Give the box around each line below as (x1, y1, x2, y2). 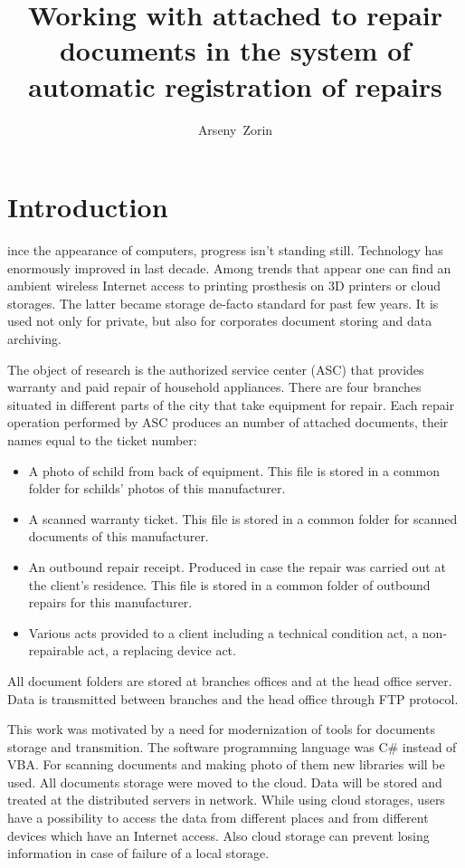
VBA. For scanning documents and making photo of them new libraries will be (7, 755, 445, 774)
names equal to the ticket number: (7, 430, 197, 449)
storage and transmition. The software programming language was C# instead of (7, 737, 457, 756)
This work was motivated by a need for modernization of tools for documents (7, 720, 435, 739)
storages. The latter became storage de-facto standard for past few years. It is (7, 293, 439, 312)
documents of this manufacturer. (28, 527, 209, 546)
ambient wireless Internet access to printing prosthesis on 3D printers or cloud (7, 276, 441, 295)
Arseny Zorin (197, 119, 273, 138)
